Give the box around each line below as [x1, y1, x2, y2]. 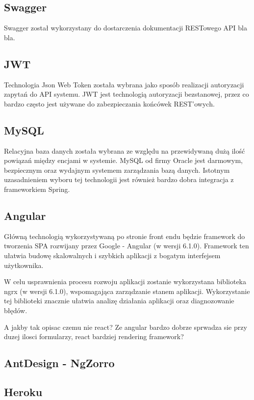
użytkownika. [4, 260, 44, 270]
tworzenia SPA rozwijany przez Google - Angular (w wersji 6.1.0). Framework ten [4, 240, 249, 251]
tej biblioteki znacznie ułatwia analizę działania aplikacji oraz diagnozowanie [4, 295, 234, 306]
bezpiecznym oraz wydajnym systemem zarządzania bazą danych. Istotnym [4, 164, 230, 175]
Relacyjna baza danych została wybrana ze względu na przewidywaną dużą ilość [4, 145, 245, 156]
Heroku [4, 384, 43, 399]
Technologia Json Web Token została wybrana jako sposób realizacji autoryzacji [4, 79, 244, 89]
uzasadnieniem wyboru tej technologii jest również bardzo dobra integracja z [4, 174, 234, 185]
